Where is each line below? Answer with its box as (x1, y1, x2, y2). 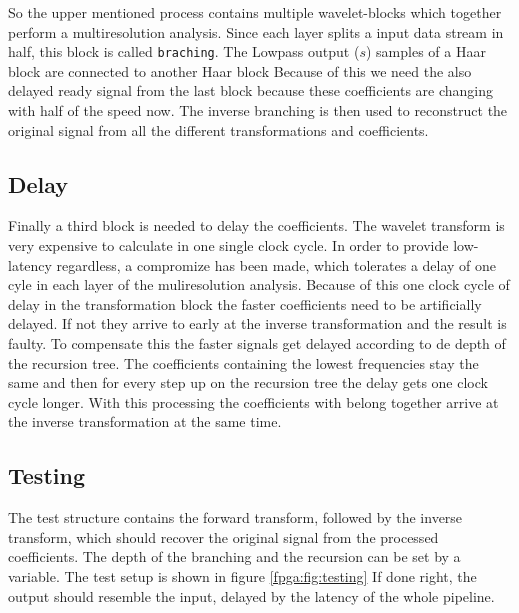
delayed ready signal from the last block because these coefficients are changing (8, 80, 493, 101)
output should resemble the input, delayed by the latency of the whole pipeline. (8, 585, 495, 606)
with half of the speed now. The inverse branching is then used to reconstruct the (8, 100, 508, 121)
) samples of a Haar (365, 41, 486, 62)
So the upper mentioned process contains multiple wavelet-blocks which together (8, 2, 502, 22)
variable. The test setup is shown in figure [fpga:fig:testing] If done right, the (8, 565, 477, 586)
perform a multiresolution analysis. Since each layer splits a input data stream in (8, 21, 504, 42)
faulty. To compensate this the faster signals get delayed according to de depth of (8, 332, 506, 353)
